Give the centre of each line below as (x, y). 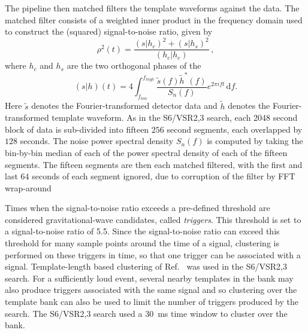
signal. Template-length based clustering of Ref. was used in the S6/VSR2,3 (146, 266)
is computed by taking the (255, 141)
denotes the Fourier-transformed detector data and (124, 106)
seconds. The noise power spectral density (97, 141)
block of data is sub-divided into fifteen (77, 129)
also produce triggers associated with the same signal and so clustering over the (151, 290)
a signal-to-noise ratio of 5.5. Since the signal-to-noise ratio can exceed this (142, 231)
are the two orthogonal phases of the (134, 65)
